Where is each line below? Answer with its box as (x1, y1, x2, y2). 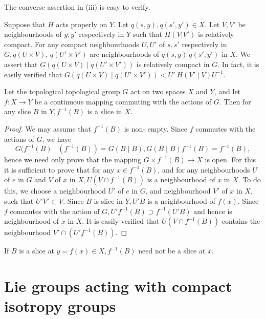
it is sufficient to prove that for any (4, 164, 115, 175)
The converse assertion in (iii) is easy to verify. (4, 2, 150, 12)
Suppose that (4, 18, 46, 29)
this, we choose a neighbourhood (4, 185, 106, 196)
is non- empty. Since (124, 123, 187, 134)
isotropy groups (4, 295, 116, 316)
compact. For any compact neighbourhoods (4, 38, 140, 49)
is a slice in (87, 106, 122, 117)
